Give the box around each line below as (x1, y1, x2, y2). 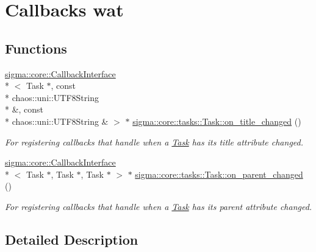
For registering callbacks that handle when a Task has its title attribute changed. (5, 135, 304, 148)
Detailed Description (5, 229, 138, 248)
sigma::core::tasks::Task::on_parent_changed (135, 167, 303, 180)
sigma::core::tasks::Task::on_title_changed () (132, 114, 301, 127)
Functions (5, 38, 67, 57)
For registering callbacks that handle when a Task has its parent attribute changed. (5, 200, 312, 212)
